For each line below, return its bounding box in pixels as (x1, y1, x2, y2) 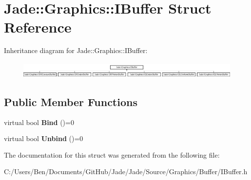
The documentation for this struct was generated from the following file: (4, 150, 220, 160)
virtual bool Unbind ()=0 (4, 133, 83, 144)
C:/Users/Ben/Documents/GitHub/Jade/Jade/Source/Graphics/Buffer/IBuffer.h (4, 166, 248, 176)
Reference (4, 17, 72, 37)
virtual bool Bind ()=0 (4, 117, 74, 127)
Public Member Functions (4, 94, 137, 109)
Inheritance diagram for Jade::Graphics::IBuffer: (4, 45, 148, 55)
